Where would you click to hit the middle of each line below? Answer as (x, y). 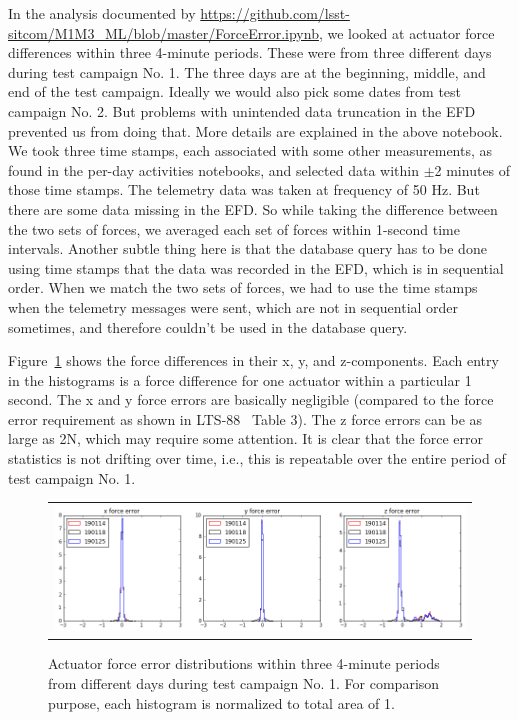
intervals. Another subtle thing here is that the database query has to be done (247, 248)
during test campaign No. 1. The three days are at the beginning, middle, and (247, 71)
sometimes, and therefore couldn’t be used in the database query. (208, 326)
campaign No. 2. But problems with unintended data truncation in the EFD (242, 110)
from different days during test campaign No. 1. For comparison (244, 682)
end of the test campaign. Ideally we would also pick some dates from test (235, 91)
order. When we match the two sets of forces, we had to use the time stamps (243, 287)
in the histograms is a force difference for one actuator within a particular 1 (240, 379)
